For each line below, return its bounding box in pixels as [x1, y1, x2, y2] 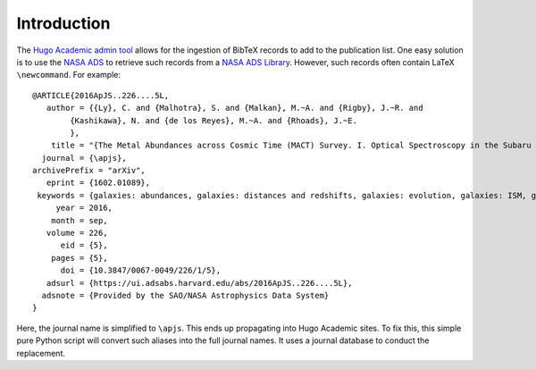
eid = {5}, [60, 240, 108, 250]
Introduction [16, 13, 111, 33]
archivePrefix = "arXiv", [32, 165, 147, 176]
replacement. [16, 348, 66, 358]
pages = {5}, [50, 253, 108, 263]
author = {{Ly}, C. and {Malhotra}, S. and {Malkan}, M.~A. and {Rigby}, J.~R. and [46, 103, 423, 113]
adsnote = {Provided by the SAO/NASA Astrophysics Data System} [41, 290, 330, 300]
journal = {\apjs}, [41, 153, 127, 163]
